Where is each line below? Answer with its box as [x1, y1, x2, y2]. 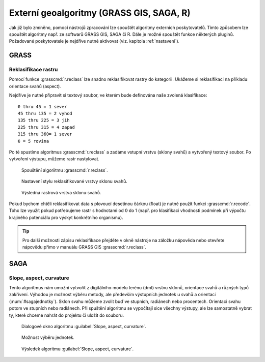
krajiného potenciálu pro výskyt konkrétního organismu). [9, 214, 124, 220]
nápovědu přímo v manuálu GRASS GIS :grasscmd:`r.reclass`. [22, 244, 147, 250]
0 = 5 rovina [18, 138, 49, 144]
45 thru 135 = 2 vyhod [18, 111, 73, 117]
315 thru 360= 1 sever [18, 131, 73, 137]
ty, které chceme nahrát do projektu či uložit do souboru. [9, 312, 124, 318]
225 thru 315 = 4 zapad [18, 124, 75, 130]
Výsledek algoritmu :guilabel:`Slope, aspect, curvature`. [21, 346, 134, 352]
